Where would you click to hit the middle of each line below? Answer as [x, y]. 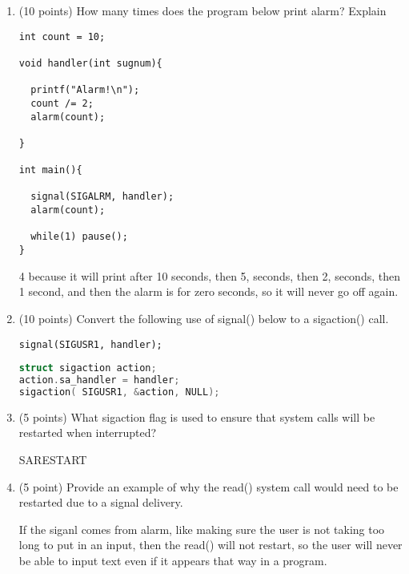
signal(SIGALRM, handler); [102, 197]
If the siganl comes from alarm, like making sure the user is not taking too [202, 529]
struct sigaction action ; [88, 368]
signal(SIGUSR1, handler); [90, 344]
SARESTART [53, 459]
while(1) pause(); [79, 237]
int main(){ [50, 170]
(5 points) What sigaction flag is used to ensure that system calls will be [197, 416]
